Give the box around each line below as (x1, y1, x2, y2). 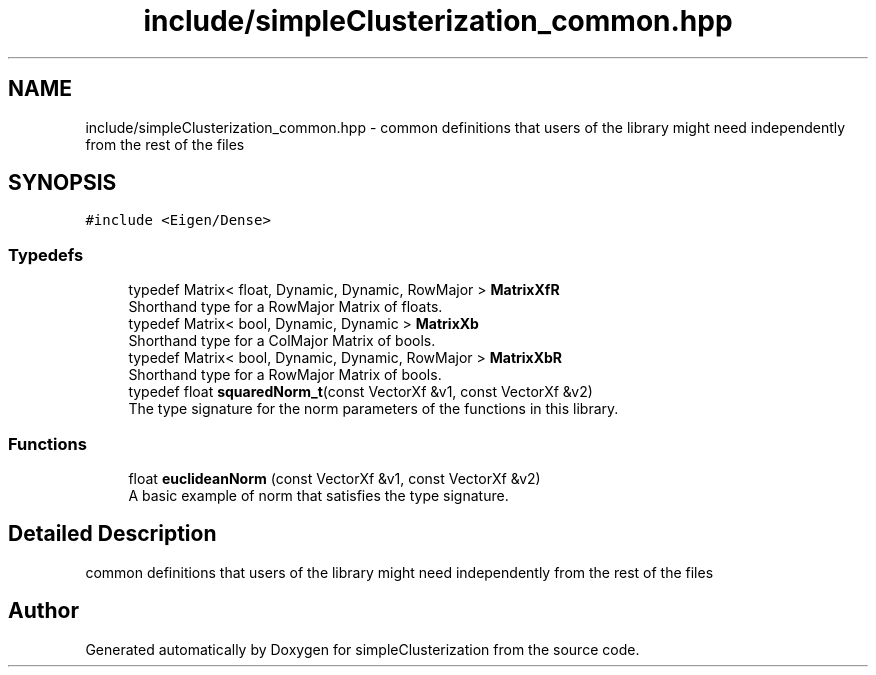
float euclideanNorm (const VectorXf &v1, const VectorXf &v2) (128, 469, 541, 487)
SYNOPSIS (8, 170, 117, 196)
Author (8, 598, 79, 624)
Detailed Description (8, 521, 217, 547)
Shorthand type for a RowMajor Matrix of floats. (128, 298, 443, 316)
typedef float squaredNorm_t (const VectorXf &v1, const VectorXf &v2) (128, 383, 593, 401)
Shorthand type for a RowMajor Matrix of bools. (128, 366, 442, 384)
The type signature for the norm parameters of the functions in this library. (128, 400, 619, 418)
